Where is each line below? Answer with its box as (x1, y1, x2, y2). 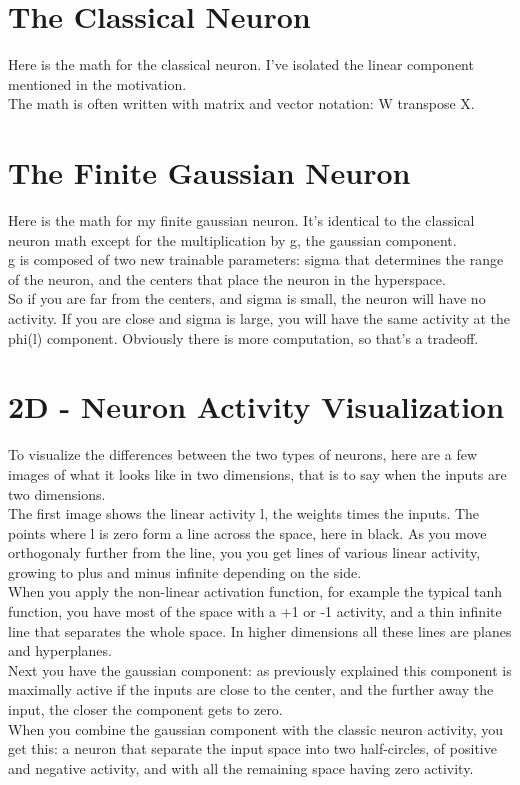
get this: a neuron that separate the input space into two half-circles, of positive (8, 738, 497, 759)
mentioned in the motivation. (8, 73, 187, 94)
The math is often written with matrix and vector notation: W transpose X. (8, 93, 475, 114)
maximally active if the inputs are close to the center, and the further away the (8, 679, 494, 700)
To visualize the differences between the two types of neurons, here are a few (8, 444, 477, 465)
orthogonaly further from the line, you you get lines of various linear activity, (8, 542, 481, 563)
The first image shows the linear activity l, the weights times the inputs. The (8, 503, 480, 524)
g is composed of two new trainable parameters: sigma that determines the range (8, 249, 504, 270)
